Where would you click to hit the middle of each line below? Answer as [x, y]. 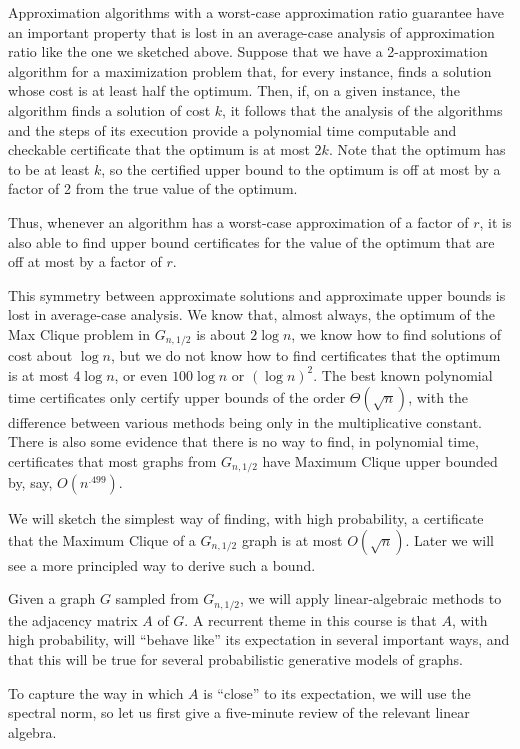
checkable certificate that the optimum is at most [159, 149]
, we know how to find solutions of [396, 333]
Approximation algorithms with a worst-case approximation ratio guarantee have [256, 12]
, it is [495, 221]
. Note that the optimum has [417, 149]
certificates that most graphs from [112, 460]
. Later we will [449, 539]
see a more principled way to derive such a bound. [162, 564]
